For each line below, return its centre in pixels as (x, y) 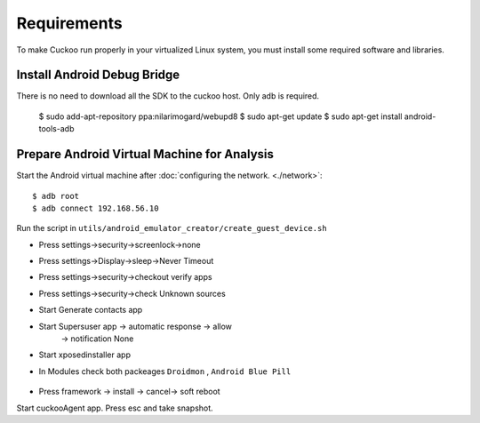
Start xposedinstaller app (84, 355)
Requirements (70, 23)
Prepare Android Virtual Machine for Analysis (145, 154)
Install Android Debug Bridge (98, 75)
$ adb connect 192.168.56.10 (96, 208)
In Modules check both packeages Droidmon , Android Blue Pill (165, 371)
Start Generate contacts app (91, 310)
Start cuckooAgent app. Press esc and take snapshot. (115, 408)
